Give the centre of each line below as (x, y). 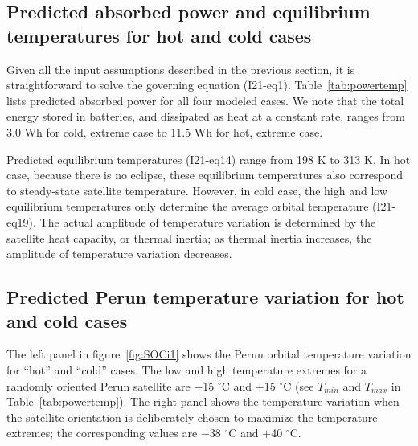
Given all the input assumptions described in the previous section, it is (181, 69)
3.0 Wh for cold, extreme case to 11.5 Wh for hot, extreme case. (165, 131)
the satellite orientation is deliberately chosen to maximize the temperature (192, 417)
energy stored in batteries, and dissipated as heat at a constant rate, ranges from (206, 116)
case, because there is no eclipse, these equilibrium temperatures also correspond (205, 175)
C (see (299, 385)
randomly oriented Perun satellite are (98, 385)
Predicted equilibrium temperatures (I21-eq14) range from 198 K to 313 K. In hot (209, 159)
